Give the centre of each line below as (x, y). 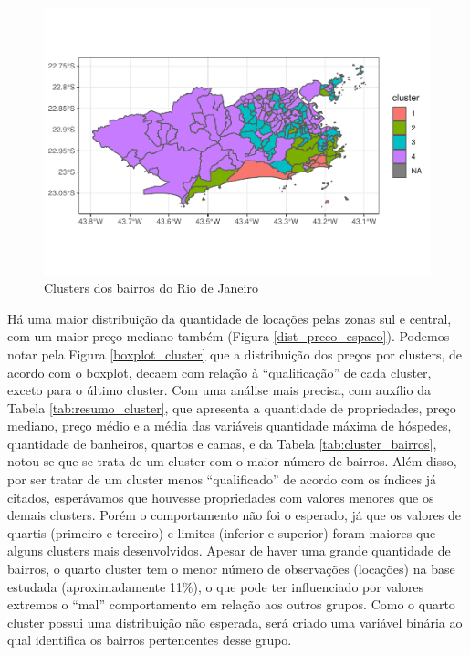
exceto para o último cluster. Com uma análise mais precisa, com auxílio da (219, 390)
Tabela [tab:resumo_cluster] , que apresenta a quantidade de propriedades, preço (232, 407)
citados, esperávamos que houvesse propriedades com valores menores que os (221, 497)
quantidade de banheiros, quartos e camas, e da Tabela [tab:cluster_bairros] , (222, 443)
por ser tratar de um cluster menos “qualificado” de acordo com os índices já (222, 479)
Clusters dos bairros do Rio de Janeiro (151, 288)
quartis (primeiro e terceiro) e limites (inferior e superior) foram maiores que (222, 532)
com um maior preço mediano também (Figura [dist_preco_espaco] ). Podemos (229, 336)
